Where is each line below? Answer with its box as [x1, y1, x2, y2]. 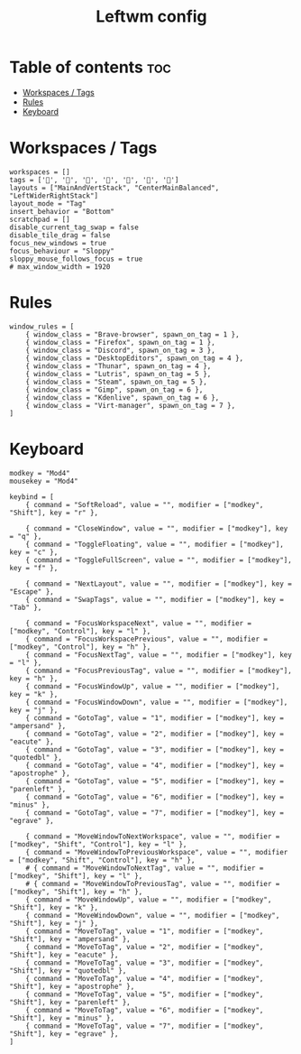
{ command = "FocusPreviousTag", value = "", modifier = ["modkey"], [25, 666, 293, 675]
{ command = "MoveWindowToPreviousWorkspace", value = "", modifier [25, 847, 288, 856]
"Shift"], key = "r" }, [9, 508, 99, 517]
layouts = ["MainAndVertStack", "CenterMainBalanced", [9, 183, 220, 192]
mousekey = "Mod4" [9, 476, 78, 485]
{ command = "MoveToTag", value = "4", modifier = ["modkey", [25, 974, 264, 983]
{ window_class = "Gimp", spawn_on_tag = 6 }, [25, 385, 204, 394]
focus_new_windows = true [9, 238, 106, 247]
